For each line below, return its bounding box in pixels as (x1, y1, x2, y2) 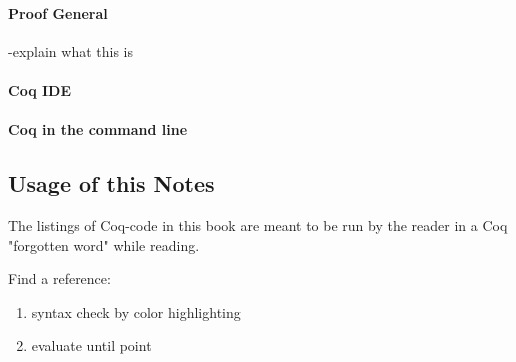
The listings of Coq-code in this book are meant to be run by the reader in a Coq (8, 214, 508, 235)
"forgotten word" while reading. (8, 234, 200, 255)
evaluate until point (31, 335, 152, 356)
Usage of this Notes (8, 168, 215, 199)
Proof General (8, 2, 108, 23)
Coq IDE (8, 79, 72, 100)
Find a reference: (8, 268, 111, 289)
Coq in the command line (8, 119, 188, 140)
